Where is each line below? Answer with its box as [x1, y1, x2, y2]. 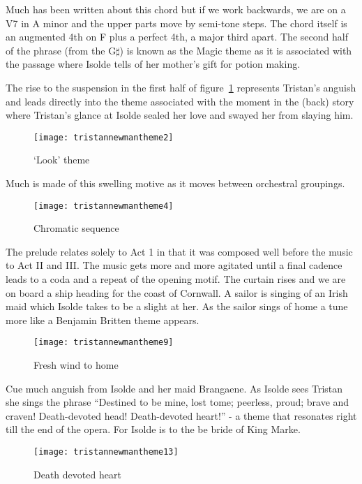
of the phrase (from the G [6, 43, 116, 57]
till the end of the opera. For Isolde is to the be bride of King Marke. [6, 422, 301, 437]
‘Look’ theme [33, 152, 90, 167]
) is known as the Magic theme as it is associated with [119, 43, 352, 57]
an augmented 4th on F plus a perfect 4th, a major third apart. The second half [6, 29, 348, 44]
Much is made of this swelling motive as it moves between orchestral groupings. [6, 176, 345, 190]
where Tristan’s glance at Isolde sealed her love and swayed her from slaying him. [6, 108, 354, 122]
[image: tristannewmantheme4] [33, 200, 174, 211]
